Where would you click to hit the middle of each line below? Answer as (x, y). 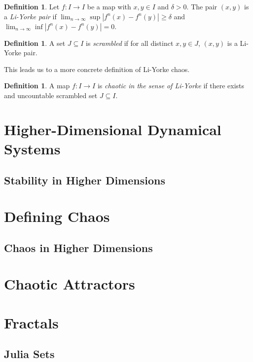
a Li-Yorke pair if (30, 16)
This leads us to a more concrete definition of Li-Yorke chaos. (97, 69)
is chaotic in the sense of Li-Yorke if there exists (171, 86)
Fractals (31, 322)
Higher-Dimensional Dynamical (113, 129)
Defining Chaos (57, 216)
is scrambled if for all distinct (130, 43)
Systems (32, 148)
